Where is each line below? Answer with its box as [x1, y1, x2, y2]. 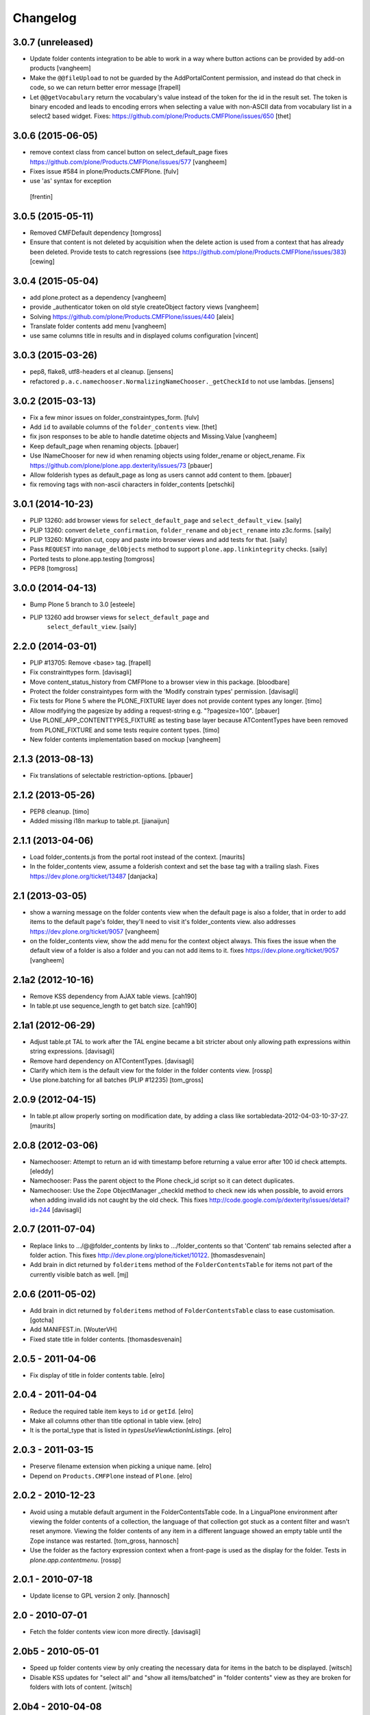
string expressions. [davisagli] [29, 1047, 115, 1056]
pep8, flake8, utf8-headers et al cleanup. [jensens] [29, 368, 174, 376]
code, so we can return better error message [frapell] [29, 83, 181, 92]
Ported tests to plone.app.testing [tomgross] [29, 554, 156, 563]
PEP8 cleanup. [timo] [29, 807, 90, 816]
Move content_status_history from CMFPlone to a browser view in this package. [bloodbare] [29, 678, 291, 686]
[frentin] [29, 192, 53, 200]
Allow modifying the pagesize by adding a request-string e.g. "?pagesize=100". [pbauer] [29, 707, 280, 715]
